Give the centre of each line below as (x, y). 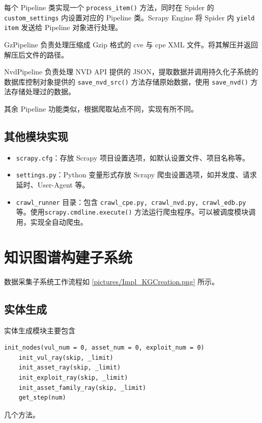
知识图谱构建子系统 (68, 257)
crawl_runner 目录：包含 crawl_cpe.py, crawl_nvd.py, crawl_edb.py (131, 202)
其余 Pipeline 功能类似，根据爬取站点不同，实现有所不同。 (101, 109)
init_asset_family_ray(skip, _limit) (82, 388)
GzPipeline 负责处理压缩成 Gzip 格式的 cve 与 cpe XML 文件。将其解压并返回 (131, 44)
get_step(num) (42, 398)
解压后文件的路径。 (36, 54)
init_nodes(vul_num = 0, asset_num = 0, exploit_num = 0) (104, 348)
